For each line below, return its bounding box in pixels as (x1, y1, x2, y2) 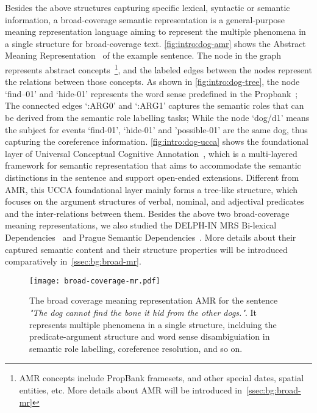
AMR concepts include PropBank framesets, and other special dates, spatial (19, 371, 304, 384)
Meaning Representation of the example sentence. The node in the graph (5, 49, 282, 62)
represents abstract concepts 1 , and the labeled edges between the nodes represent (5, 61, 312, 76)
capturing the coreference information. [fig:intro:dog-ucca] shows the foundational (5, 135, 308, 148)
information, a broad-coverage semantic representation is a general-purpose (5, 13, 285, 26)
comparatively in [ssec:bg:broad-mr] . (5, 255, 141, 268)
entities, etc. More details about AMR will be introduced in (19, 383, 243, 396)
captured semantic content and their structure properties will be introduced (5, 243, 288, 255)
